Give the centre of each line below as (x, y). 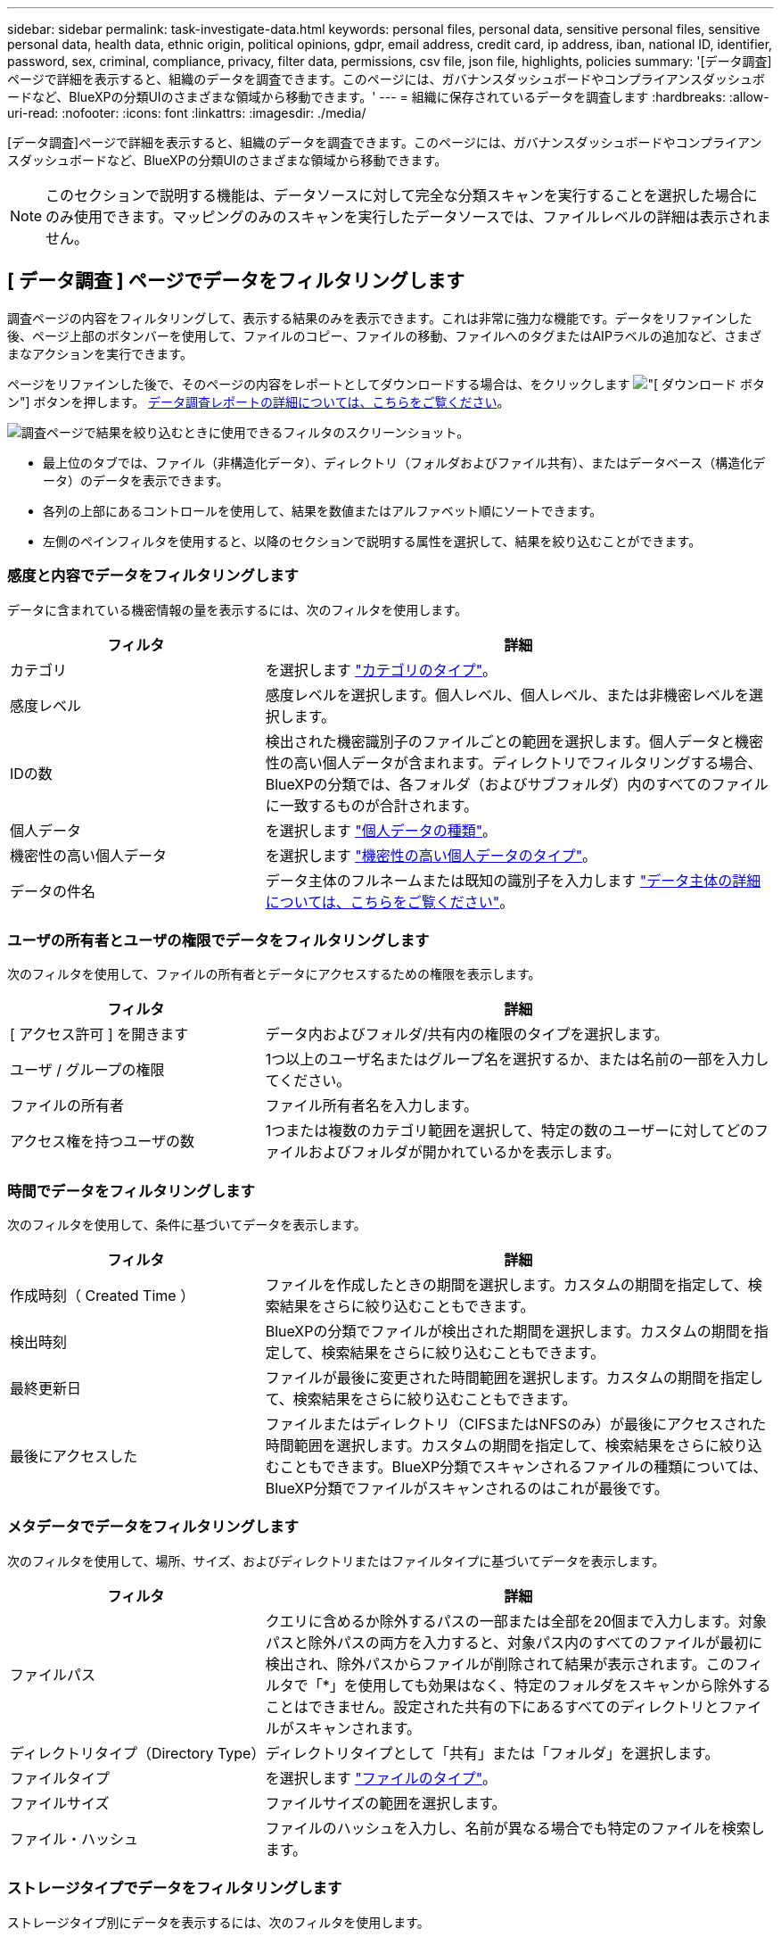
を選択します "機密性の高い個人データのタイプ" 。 (431, 855)
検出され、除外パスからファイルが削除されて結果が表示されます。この (500, 1664)
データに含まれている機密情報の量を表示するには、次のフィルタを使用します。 (237, 609)
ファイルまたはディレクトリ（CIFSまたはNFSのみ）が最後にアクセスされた (516, 1424)
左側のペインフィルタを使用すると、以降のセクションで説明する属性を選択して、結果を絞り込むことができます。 (372, 541)
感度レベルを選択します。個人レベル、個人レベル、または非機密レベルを (507, 695)
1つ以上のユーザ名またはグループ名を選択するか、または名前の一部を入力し (517, 1060)
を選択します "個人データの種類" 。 (381, 830)
